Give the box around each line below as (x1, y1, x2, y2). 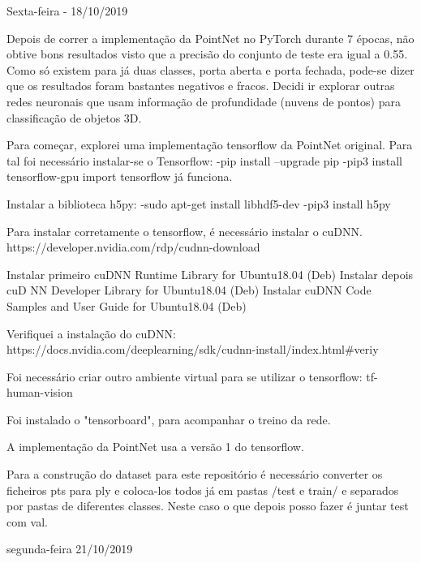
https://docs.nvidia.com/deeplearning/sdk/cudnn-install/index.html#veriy (6, 341, 379, 358)
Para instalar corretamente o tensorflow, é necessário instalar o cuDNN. (6, 222, 363, 239)
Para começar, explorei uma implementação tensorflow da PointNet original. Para (6, 136, 413, 153)
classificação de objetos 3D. (6, 109, 142, 126)
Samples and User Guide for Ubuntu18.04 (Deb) (6, 297, 247, 314)
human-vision (6, 384, 73, 401)
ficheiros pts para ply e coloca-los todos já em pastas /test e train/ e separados (6, 481, 399, 498)
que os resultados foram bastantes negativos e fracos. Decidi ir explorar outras (6, 77, 395, 94)
